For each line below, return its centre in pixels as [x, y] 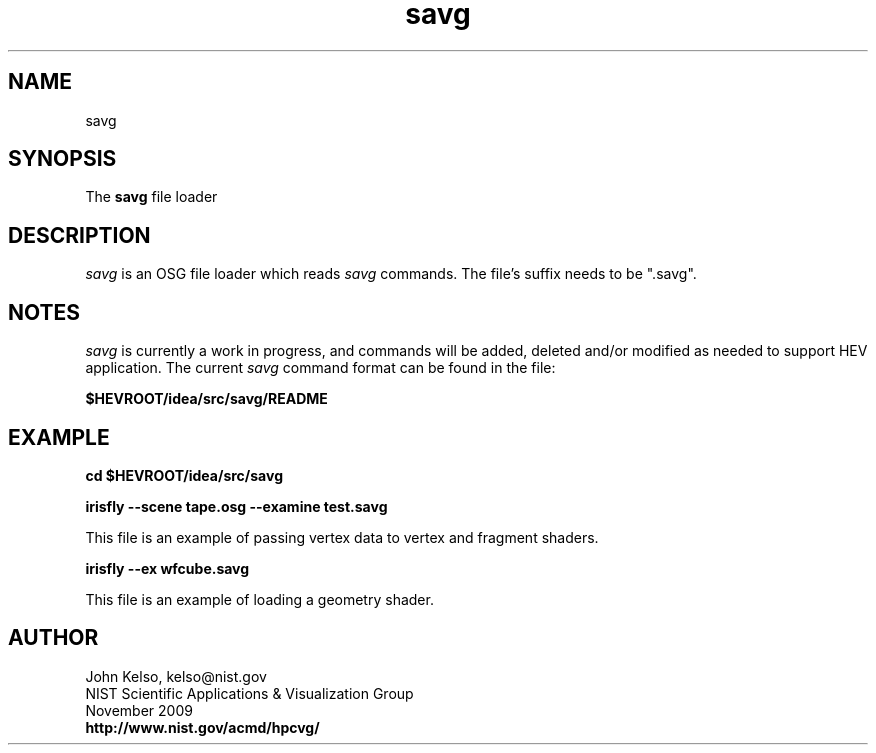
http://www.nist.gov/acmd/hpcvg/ [202, 727]
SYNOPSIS [62, 159]
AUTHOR [53, 638]
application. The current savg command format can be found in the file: [320, 368]
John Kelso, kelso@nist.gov [176, 676]
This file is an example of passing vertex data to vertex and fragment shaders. [342, 537]
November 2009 [139, 710]
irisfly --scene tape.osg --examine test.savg [236, 506]
